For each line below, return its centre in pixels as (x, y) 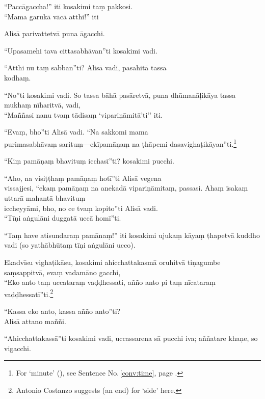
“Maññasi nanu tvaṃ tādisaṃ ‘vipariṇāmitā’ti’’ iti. (83, 114)
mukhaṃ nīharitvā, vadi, (43, 105)
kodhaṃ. (18, 77)
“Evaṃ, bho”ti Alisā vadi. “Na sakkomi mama (76, 132)
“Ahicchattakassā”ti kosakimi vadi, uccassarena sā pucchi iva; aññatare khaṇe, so (131, 338)
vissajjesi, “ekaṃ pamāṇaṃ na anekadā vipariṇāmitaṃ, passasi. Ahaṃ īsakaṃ (126, 188)
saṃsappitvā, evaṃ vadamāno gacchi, (62, 272)
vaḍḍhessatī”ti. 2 (29, 293)
